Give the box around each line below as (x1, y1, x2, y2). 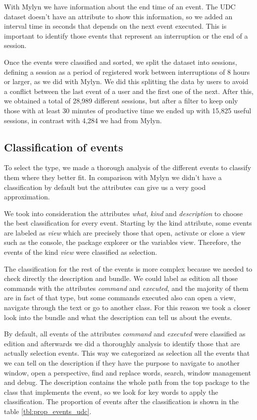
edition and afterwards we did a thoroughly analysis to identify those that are (4, 338, 240, 348)
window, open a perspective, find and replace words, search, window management (4, 367, 251, 377)
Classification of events (4, 139, 123, 154)
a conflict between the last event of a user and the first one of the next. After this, (4, 86, 254, 96)
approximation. (4, 191, 50, 202)
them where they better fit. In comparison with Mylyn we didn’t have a (4, 172, 222, 182)
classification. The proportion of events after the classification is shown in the (4, 396, 239, 407)
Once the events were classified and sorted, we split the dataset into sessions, (4, 56, 237, 67)
